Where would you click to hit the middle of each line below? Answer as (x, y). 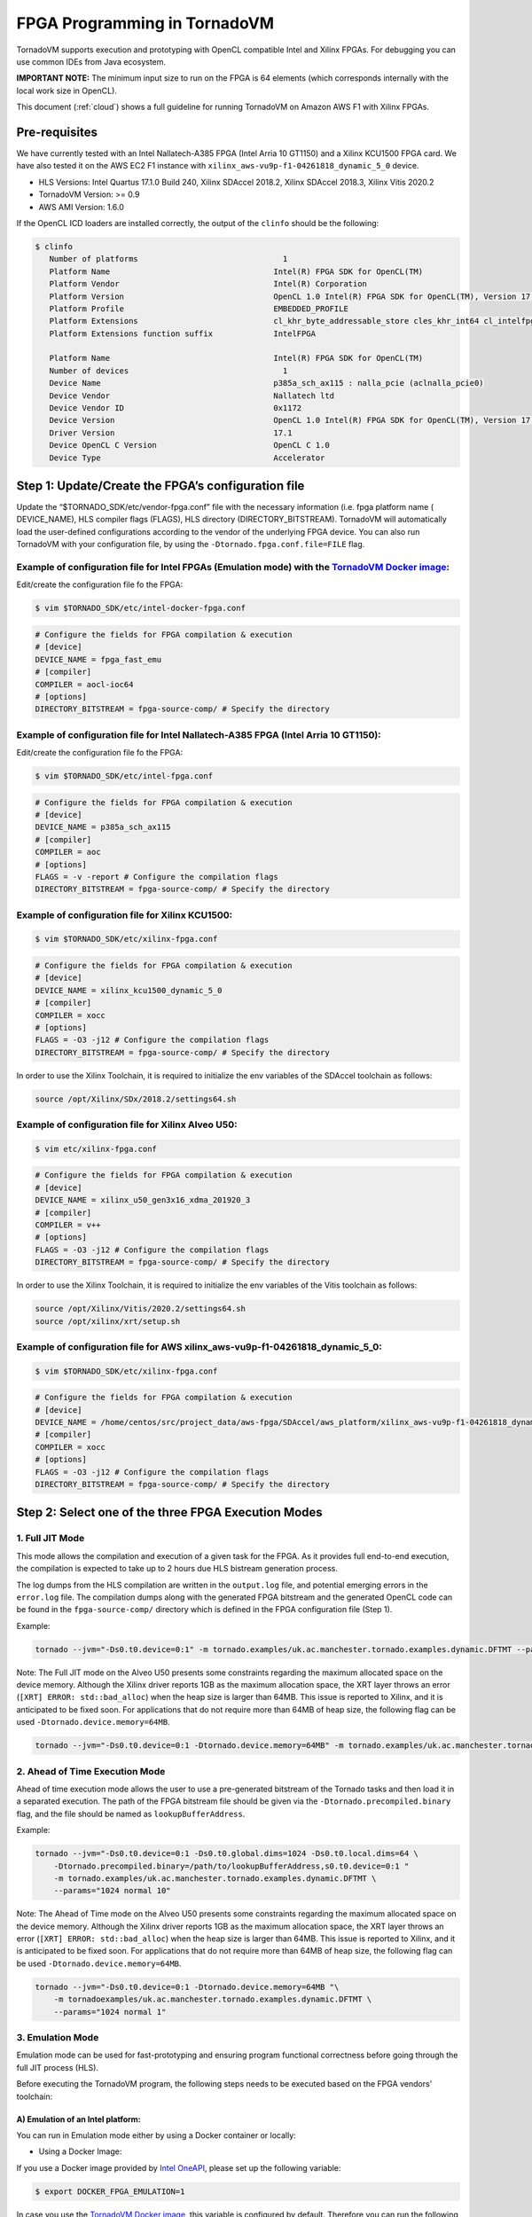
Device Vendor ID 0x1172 (176, 408)
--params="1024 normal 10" (113, 1891)
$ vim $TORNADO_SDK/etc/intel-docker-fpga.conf (140, 608)
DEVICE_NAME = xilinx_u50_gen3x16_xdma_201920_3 (143, 1200)
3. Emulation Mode (58, 2037)
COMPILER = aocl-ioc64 (84, 684)
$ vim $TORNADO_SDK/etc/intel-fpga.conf (124, 776)
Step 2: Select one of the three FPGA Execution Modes (169, 1512)
